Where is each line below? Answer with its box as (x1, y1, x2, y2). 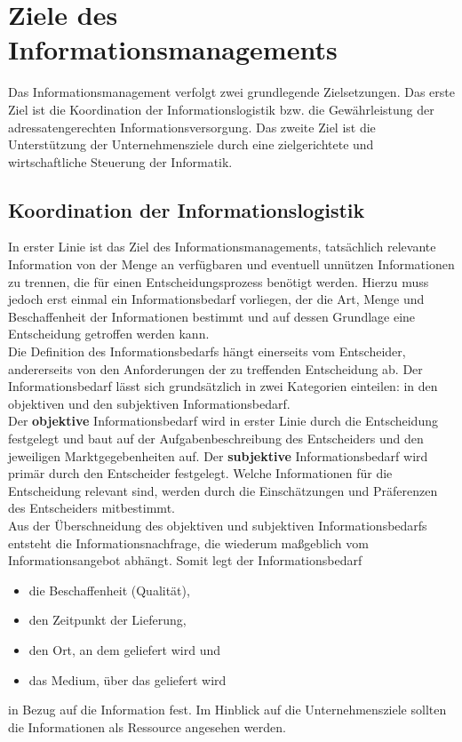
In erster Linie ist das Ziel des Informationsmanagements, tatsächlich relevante (8, 237, 436, 256)
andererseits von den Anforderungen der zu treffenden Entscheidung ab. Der (8, 359, 423, 378)
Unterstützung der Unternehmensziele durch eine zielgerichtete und (8, 135, 374, 154)
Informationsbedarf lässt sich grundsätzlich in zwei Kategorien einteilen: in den (8, 377, 438, 395)
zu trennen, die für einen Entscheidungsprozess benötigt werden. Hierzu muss (8, 272, 429, 291)
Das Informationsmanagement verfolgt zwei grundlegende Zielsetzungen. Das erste (8, 83, 455, 101)
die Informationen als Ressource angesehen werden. (8, 717, 286, 736)
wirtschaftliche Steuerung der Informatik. (8, 152, 233, 171)
